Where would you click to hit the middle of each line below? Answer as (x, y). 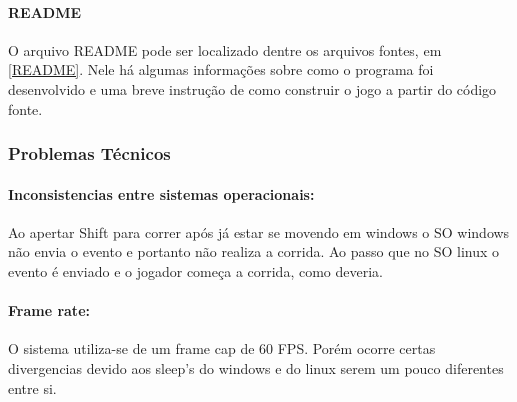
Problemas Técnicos (89, 153)
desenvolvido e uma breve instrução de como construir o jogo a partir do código (252, 88)
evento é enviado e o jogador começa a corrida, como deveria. (195, 271)
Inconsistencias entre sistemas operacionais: (161, 193)
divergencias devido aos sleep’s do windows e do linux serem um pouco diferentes (256, 367)
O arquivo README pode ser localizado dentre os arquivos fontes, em (225, 49)
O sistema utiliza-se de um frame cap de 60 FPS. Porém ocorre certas (222, 348)
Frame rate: (49, 310)
